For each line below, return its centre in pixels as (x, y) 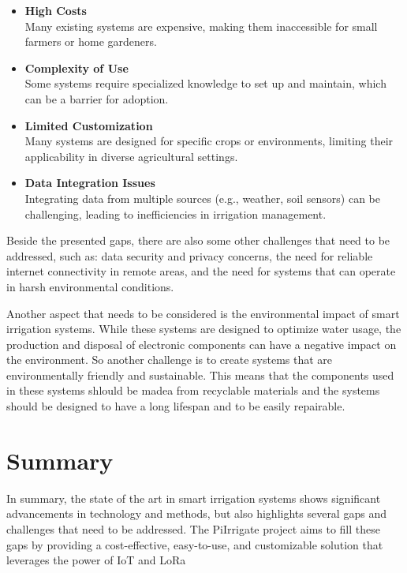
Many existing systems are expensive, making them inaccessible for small (201, 26)
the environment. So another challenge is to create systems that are (170, 360)
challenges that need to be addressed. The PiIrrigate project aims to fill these (193, 528)
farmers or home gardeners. (91, 41)
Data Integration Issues (90, 183)
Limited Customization (89, 125)
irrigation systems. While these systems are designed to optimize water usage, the (204, 329)
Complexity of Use (77, 67)
